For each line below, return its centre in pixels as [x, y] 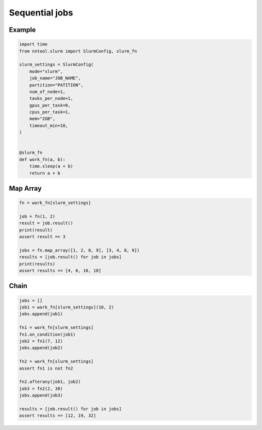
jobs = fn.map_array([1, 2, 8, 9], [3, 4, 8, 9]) [79, 250]
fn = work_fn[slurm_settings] [55, 203]
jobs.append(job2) [41, 348]
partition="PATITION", [56, 85]
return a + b [45, 173]
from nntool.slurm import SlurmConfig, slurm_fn [78, 51]
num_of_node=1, [47, 92]
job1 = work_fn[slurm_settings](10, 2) [66, 307]
